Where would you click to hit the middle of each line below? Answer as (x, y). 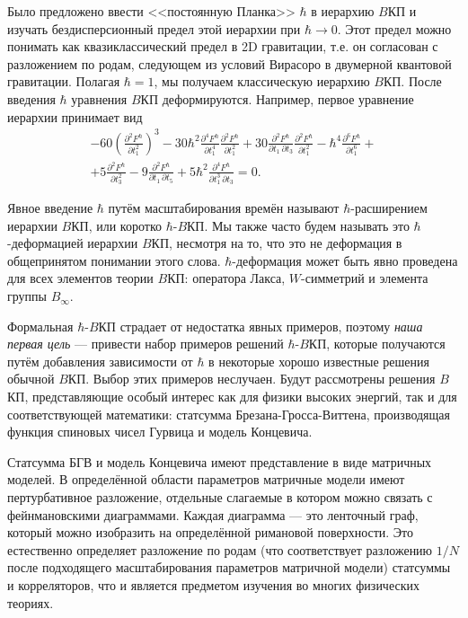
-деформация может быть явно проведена (345, 260)
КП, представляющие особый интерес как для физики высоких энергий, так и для (232, 397)
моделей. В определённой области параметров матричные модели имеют (206, 479)
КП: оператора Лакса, (226, 278)
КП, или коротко (116, 225)
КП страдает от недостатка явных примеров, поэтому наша (260, 326)
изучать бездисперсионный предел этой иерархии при (154, 28)
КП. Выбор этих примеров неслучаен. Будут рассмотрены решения (252, 379)
